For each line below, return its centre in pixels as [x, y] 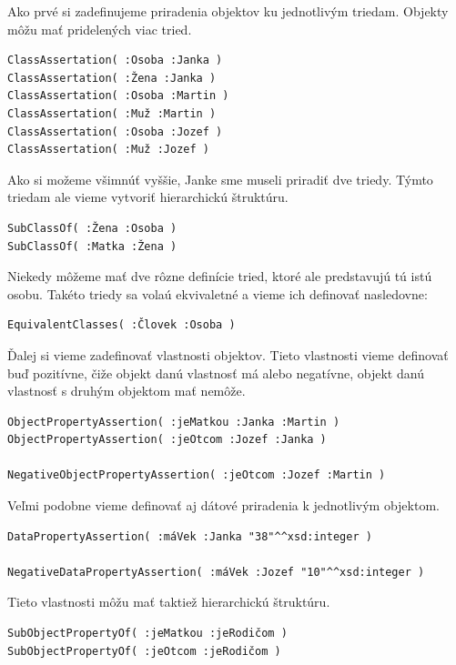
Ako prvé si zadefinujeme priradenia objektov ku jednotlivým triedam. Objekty [228, 11]
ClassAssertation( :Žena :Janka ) [112, 78]
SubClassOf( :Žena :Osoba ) [92, 228]
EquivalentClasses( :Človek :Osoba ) [122, 325]
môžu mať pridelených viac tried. [100, 29]
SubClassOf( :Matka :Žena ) [92, 246]
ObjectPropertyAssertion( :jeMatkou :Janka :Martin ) [174, 422]
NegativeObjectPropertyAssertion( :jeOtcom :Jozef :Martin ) [197, 475]
